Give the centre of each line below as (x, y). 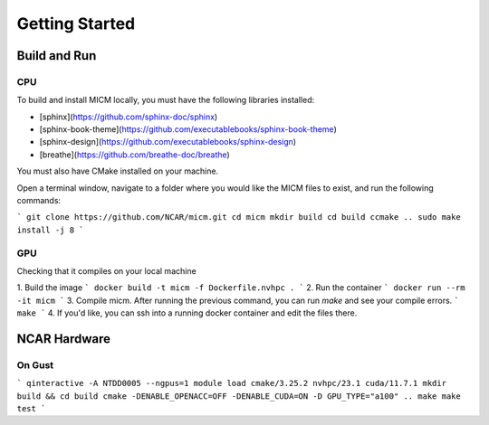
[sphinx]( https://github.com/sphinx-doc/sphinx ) (129, 117)
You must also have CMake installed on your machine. (118, 171)
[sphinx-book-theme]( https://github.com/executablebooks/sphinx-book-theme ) (188, 129)
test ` (31, 409)
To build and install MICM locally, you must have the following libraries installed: (166, 100)
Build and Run (57, 56)
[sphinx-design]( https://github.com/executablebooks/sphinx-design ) (168, 142)
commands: (39, 201)
